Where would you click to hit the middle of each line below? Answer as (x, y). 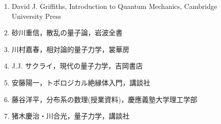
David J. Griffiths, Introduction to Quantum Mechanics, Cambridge (114, 6)
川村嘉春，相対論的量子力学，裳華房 (70, 49)
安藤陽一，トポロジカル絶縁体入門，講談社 (81, 82)
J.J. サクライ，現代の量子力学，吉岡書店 (77, 66)
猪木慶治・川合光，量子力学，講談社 (70, 116)
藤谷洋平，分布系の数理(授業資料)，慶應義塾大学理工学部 (104, 99)
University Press (36, 16)
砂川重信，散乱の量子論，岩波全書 (67, 32)
